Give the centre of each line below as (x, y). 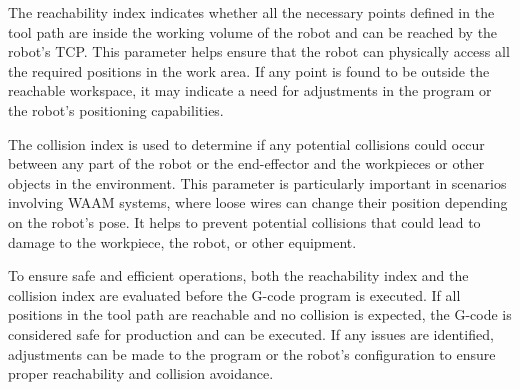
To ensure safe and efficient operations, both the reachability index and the (238, 275)
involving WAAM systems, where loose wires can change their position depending (258, 202)
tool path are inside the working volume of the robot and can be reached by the (253, 31)
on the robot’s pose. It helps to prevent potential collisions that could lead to (244, 221)
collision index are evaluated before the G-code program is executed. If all (234, 294)
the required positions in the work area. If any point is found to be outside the (249, 70)
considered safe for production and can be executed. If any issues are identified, (251, 333)
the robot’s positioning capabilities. (116, 109)
